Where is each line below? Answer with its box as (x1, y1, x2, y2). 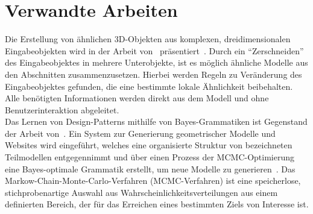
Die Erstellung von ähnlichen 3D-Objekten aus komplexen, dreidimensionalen (5, 33, 291, 45)
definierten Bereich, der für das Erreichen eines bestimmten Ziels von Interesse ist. (5, 198, 309, 210)
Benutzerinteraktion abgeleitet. (5, 103, 119, 116)
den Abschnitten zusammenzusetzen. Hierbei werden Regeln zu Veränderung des (5, 68, 302, 80)
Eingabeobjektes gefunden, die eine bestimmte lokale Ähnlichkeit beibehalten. (5, 80, 293, 92)
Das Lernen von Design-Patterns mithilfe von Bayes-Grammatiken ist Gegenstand (5, 115, 308, 128)
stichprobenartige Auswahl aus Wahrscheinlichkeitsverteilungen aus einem (5, 186, 278, 198)
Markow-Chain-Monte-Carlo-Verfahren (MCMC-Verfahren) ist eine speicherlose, (5, 174, 301, 187)
